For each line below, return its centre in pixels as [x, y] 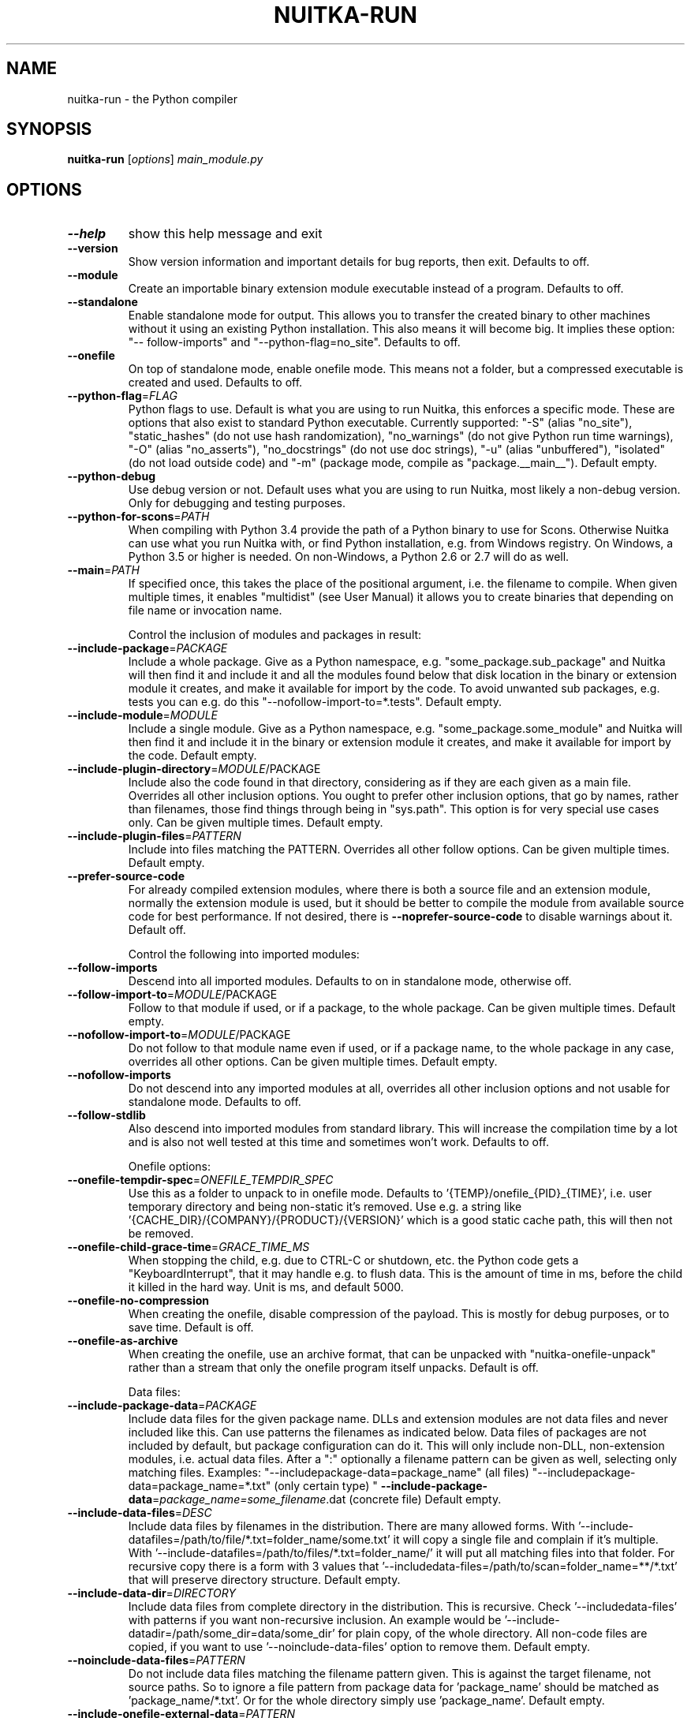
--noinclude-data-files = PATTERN [156, 1660]
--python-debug [112, 476]
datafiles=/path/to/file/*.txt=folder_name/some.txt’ [259, 1540]
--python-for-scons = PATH [138, 517]
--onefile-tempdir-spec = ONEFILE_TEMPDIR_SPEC [200, 1180]
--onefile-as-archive [123, 1341]
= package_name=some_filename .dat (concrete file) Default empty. [327, 1500]
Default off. [157, 930]
